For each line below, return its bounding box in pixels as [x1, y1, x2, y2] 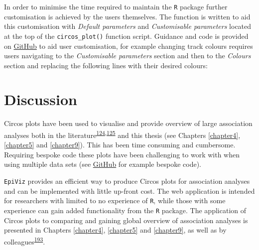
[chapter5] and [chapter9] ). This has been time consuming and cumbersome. [4, 139, 236, 150]
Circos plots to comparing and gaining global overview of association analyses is [4, 215, 248, 225]
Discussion [4, 89, 77, 110]
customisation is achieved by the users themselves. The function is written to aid [4, 11, 251, 21]
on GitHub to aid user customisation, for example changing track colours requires [4, 40, 253, 51]
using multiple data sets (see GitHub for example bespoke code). [4, 159, 202, 169]
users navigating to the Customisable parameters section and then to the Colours [4, 50, 251, 61]
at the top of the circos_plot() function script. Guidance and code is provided [4, 30, 249, 41]
